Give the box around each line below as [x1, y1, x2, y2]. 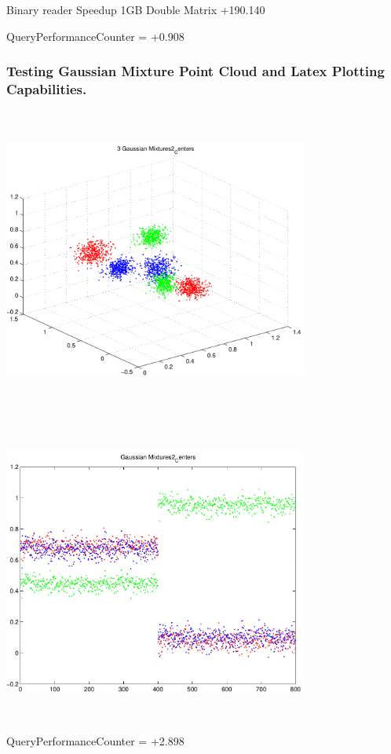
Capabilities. [6, 79, 87, 99]
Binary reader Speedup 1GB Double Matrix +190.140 [6, 2, 265, 17]
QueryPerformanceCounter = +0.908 [6, 27, 185, 44]
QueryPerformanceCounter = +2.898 [6, 733, 185, 749]
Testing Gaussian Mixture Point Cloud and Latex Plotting [6, 61, 385, 81]
